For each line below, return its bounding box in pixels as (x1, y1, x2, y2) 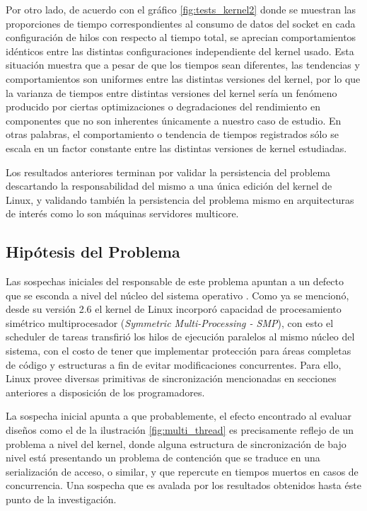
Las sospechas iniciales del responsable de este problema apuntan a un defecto (6, 274, 344, 289)
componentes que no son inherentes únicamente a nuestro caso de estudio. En (6, 113, 342, 127)
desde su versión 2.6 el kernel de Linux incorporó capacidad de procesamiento (6, 302, 342, 316)
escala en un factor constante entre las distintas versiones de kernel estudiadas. (6, 140, 347, 155)
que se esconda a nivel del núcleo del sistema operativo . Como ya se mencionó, (6, 287, 349, 302)
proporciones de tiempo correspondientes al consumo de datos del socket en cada (6, 16, 356, 30)
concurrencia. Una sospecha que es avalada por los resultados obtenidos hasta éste (6, 478, 361, 493)
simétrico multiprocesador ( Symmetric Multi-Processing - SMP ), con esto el (6, 315, 334, 330)
